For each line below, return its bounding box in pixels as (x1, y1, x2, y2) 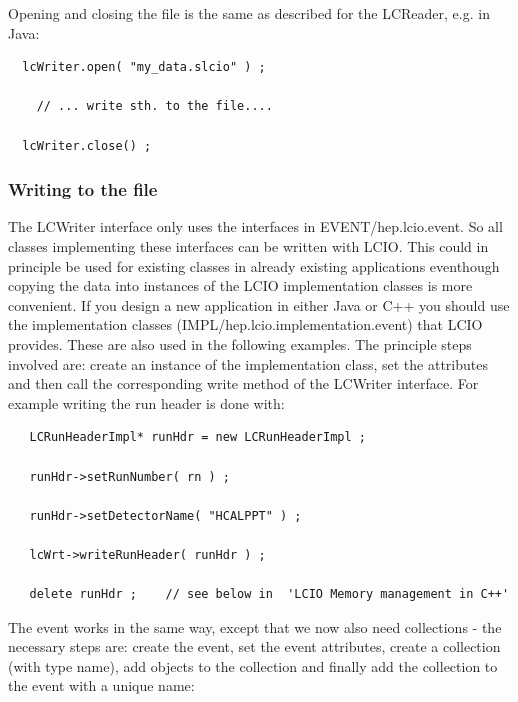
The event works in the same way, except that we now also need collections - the (8, 616, 502, 637)
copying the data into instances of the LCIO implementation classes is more (8, 275, 473, 296)
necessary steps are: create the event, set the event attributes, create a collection (8, 636, 501, 657)
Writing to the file (8, 177, 158, 202)
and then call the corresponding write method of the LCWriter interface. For (8, 373, 479, 394)
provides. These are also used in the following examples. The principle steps (8, 333, 472, 354)
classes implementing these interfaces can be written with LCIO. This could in (8, 235, 489, 256)
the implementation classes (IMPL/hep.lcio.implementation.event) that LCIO (8, 314, 483, 335)
